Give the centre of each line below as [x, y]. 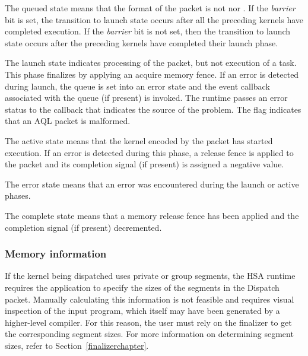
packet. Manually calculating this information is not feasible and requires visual [150, 299]
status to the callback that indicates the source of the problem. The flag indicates [153, 109]
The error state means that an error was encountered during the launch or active [152, 184]
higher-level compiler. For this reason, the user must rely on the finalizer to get [148, 322]
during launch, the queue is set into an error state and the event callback [137, 86]
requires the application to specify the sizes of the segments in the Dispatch [142, 287]
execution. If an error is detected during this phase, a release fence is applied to [149, 152]
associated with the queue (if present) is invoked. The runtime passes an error [146, 98]
